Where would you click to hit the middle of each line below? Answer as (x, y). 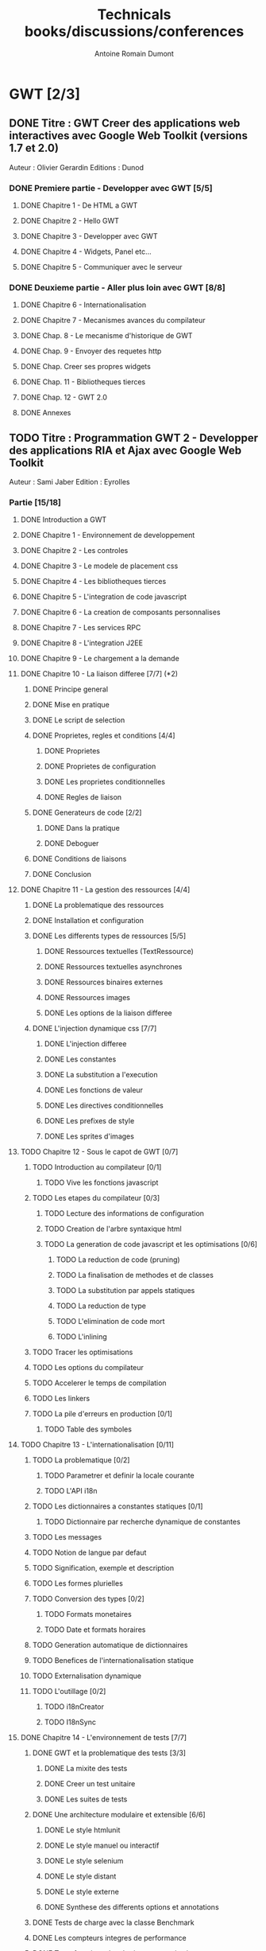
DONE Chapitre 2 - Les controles (74, 551)
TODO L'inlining (82, 1337)
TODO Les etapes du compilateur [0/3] (96, 1198)
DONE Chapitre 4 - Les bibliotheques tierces (93, 582)
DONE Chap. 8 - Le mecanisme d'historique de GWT (106, 336)
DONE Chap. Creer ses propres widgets (86, 367)
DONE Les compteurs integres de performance (109, 1938)
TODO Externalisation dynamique (87, 1676)
